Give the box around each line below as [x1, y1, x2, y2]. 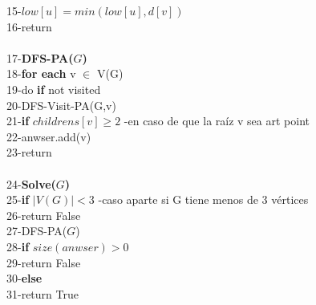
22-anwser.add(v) [6, 128, 91, 144]
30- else [6, 270, 43, 287]
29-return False [6, 254, 81, 270]
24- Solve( [6, 175, 56, 192]
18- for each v [6, 65, 76, 82]
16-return [6, 18, 52, 35]
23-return [6, 144, 52, 161]
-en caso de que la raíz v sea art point [124, 112, 310, 129]
